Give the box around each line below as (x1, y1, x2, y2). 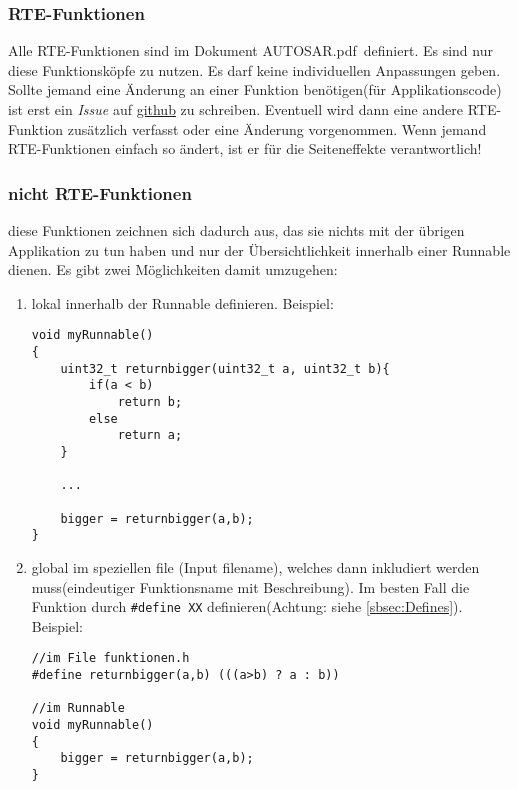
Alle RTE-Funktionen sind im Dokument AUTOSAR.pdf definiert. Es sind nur (8, 40, 493, 61)
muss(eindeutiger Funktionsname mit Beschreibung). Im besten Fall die (31, 576, 470, 597)
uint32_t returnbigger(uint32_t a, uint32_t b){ (60, 361, 390, 376)
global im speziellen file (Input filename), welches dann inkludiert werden (31, 556, 480, 577)
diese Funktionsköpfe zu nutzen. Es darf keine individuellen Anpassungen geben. (8, 59, 501, 80)
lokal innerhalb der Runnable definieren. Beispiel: (31, 292, 334, 313)
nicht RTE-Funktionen (8, 180, 192, 205)
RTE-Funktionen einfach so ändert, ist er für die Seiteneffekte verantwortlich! (8, 138, 482, 159)
